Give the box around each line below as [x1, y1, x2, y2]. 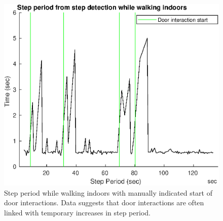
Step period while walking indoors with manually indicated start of [4, 187, 212, 198]
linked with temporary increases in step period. [4, 207, 151, 217]
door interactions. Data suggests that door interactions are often [4, 197, 204, 208]
